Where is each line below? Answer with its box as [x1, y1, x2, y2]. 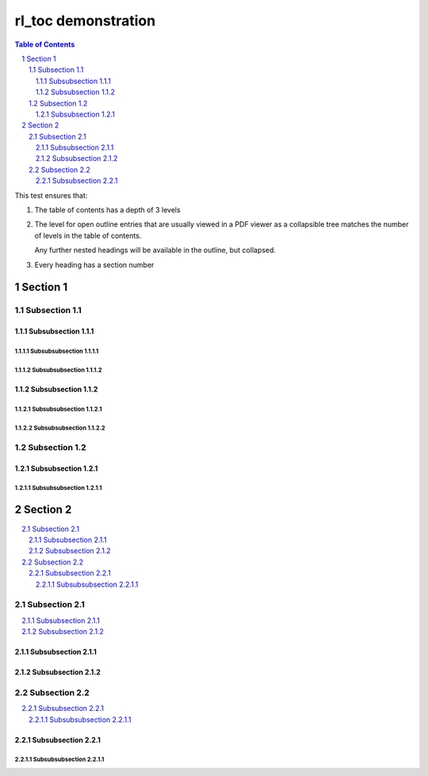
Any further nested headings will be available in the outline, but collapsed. [34, 246, 277, 255]
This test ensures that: [14, 190, 88, 200]
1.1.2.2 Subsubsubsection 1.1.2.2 [14, 424, 106, 432]
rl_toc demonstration [14, 12, 156, 29]
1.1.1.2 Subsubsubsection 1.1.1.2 [14, 365, 102, 374]
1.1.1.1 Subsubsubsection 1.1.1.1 [14, 347, 99, 355]
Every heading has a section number [34, 260, 155, 269]
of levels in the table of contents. [34, 231, 142, 240]
